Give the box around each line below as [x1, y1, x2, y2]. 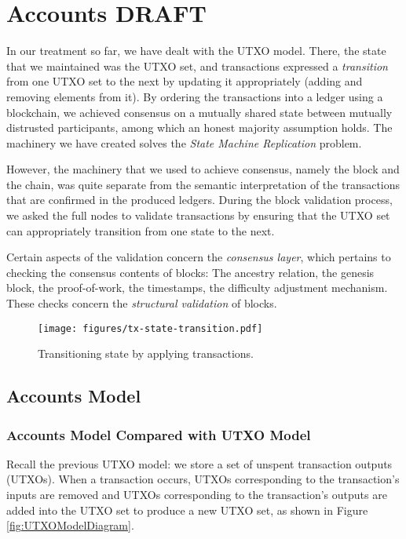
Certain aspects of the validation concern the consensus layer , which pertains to [6, 249, 391, 265]
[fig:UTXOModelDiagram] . [6, 517, 134, 534]
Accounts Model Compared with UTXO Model [6, 424, 311, 444]
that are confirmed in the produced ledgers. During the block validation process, [6, 191, 393, 208]
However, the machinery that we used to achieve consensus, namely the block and [6, 161, 400, 177]
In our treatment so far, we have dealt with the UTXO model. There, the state [6, 42, 386, 59]
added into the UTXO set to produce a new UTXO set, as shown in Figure [6, 501, 368, 518]
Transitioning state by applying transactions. [38, 345, 254, 362]
